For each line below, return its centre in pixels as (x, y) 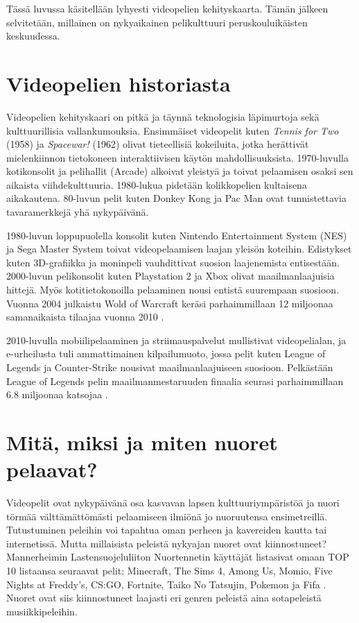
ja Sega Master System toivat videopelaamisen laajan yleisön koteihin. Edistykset (179, 249)
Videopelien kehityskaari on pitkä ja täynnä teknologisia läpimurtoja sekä (163, 116)
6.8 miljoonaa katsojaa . (57, 394)
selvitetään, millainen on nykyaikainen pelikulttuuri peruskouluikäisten (157, 22)
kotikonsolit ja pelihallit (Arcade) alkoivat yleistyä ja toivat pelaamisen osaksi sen (180, 171)
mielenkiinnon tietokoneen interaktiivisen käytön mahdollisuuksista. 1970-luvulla (177, 157)
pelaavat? (52, 469)
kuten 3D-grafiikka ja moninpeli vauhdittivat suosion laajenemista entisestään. (173, 262)
